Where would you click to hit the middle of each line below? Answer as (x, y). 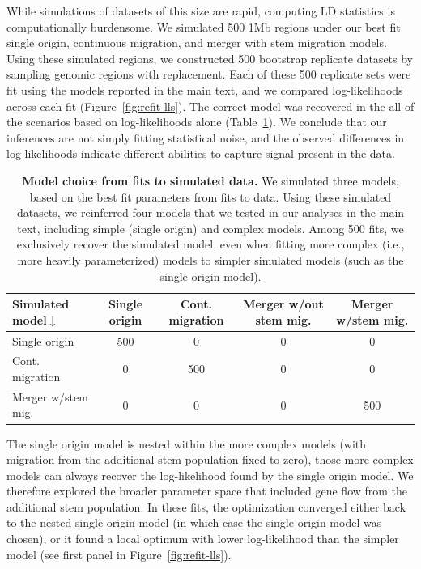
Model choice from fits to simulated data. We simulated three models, (210, 180)
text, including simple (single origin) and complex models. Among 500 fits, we (210, 228)
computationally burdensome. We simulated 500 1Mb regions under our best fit (204, 26)
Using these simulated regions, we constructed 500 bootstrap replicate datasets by (210, 58)
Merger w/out (283, 304)
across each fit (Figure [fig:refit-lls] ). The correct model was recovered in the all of (210, 106)
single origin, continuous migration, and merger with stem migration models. (197, 42)
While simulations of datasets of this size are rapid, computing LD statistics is (201, 11)
